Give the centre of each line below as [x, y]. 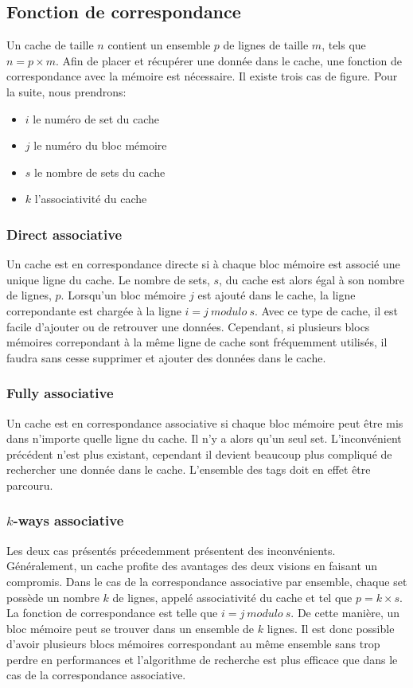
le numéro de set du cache [96, 118]
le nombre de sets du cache [100, 172]
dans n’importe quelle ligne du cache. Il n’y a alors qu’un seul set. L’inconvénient [204, 438]
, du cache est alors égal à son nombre [312, 279]
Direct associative [64, 234]
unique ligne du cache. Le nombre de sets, [108, 279]
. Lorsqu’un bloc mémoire [123, 295]
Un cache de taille [50, 45]
